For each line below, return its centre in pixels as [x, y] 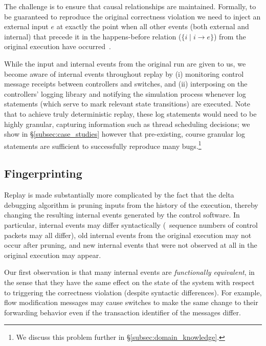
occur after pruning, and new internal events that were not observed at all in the [131, 245]
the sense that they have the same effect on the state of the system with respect [129, 282]
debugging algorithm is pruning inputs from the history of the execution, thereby [131, 204]
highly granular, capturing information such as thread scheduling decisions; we [127, 124]
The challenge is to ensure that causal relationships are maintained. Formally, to [130, 6]
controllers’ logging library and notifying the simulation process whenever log [125, 93]
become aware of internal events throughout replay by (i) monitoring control [124, 73]
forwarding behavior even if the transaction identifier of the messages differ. [123, 312]
